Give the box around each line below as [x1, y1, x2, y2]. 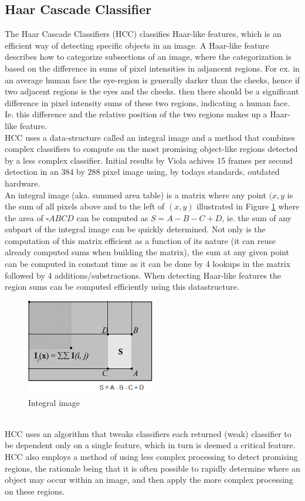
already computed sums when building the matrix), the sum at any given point [5, 246, 289, 258]
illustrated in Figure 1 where [196, 200, 300, 212]
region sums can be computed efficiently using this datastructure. [5, 280, 239, 293]
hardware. [5, 177, 40, 189]
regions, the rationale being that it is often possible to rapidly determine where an [5, 462, 300, 474]
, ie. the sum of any [222, 211, 292, 224]
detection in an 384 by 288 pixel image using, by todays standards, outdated [5, 165, 280, 178]
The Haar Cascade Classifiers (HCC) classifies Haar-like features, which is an [5, 28, 282, 40]
